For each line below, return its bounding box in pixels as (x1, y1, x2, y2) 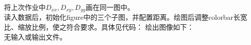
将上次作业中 (4, 2, 46, 12)
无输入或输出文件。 (4, 31, 66, 42)
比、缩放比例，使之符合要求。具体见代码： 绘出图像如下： (4, 22, 194, 32)
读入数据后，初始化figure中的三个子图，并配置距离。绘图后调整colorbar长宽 (4, 12, 248, 22)
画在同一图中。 (85, 2, 134, 12)
